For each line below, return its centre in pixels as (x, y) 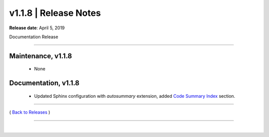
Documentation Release (34, 37)
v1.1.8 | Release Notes (55, 13)
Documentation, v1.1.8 (44, 83)
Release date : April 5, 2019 (37, 28)
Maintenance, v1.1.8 (41, 56)
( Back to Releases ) (30, 112)
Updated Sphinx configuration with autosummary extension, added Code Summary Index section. (135, 96)
